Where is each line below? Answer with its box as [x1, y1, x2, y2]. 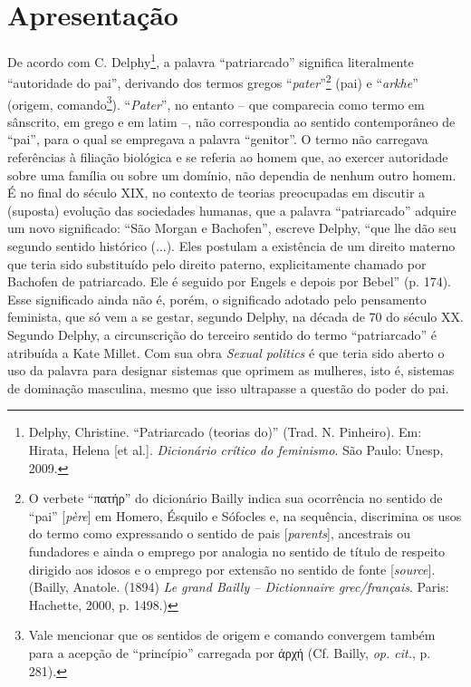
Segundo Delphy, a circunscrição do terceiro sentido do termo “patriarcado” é [7, 325, 437, 343]
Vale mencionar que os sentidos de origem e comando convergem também [28, 625, 436, 644]
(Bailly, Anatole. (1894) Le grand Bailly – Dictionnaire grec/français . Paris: [28, 577, 449, 596]
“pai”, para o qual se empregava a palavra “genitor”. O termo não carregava [7, 130, 428, 149]
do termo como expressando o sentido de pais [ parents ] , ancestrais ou [28, 524, 411, 543]
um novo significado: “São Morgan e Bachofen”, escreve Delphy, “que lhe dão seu [7, 218, 457, 237]
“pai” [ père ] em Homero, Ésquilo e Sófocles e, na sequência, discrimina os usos [28, 506, 462, 525]
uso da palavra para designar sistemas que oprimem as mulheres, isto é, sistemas [7, 361, 455, 380]
